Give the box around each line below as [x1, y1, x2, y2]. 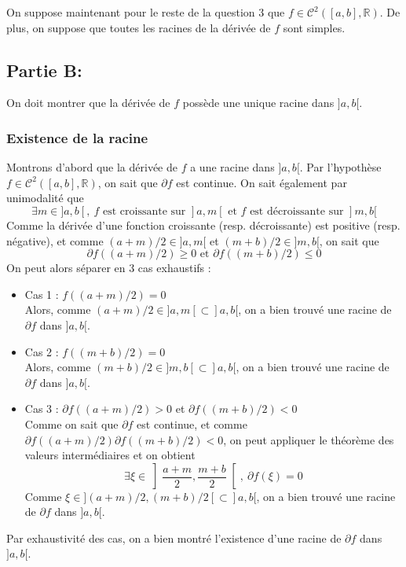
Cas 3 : [24, 400, 59, 417]
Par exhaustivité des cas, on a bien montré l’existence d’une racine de [6, 529, 342, 546]
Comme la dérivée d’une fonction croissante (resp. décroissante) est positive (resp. [6, 216, 401, 233]
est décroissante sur [250, 205, 344, 217]
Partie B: [6, 57, 82, 82]
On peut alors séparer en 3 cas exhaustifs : [6, 260, 211, 276]
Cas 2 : [24, 343, 59, 359]
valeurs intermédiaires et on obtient [24, 447, 196, 463]
